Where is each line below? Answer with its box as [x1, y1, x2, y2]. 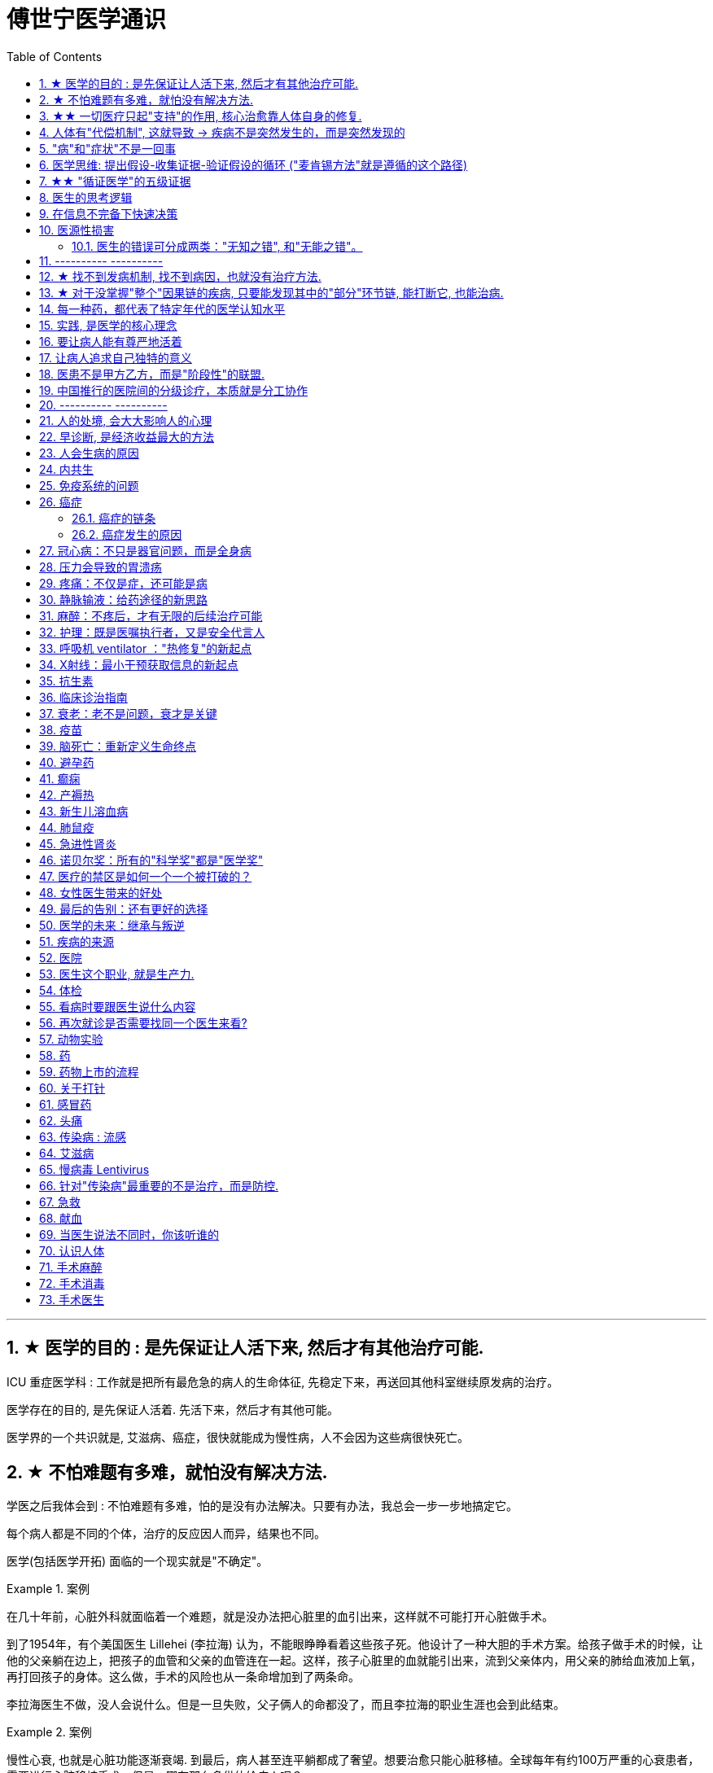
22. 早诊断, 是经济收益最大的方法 [39, 429, 215, 444]
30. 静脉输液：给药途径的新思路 [39, 592, 208, 606]
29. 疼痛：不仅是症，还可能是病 [39, 576, 208, 590]
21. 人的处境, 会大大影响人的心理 [39, 413, 212, 427]
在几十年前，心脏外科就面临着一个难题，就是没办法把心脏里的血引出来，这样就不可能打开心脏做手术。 [7, 1609, 553, 1624]
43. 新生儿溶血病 [39, 803, 129, 818]
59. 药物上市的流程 [39, 1064, 139, 1079]
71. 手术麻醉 [39, 1259, 103, 1274]
